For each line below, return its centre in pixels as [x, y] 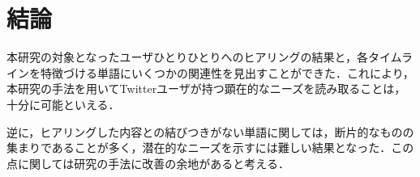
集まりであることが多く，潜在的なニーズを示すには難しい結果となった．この [210, 147]
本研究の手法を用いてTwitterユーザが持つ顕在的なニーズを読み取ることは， [206, 88]
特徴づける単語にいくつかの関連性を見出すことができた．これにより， [227, 72]
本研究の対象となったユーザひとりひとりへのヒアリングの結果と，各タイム [204, 57]
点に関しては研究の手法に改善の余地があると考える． [148, 163]
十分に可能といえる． [63, 104]
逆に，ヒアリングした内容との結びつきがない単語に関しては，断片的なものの [210, 131]
